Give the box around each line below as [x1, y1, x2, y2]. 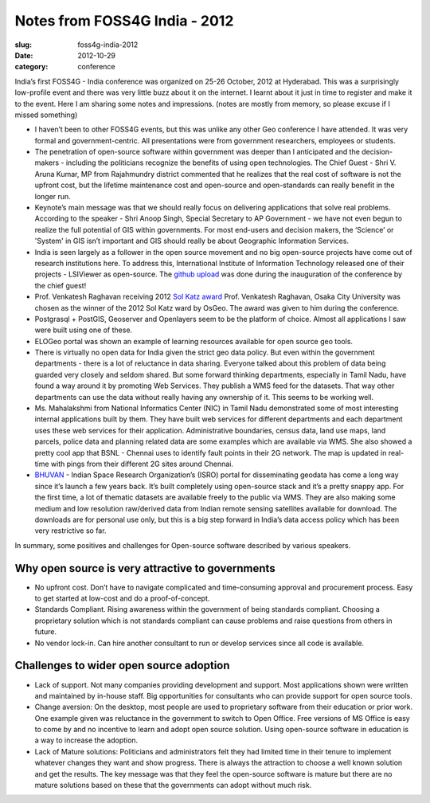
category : [14, 62, 49, 72]
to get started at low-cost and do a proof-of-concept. [34, 593, 210, 603]
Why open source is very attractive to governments [14, 562, 276, 575]
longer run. [34, 191, 71, 201]
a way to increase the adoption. [34, 735, 139, 745]
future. [34, 627, 57, 637]
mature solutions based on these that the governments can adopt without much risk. [34, 781, 312, 790]
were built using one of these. [34, 325, 133, 335]
